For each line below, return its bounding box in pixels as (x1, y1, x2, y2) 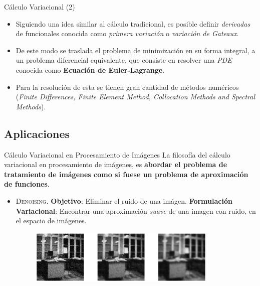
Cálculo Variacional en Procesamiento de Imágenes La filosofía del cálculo (4, 149, 230, 160)
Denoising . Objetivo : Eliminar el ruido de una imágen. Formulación (16, 195, 232, 206)
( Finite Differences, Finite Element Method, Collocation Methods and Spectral (16, 91, 255, 102)
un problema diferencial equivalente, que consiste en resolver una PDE (16, 55, 232, 65)
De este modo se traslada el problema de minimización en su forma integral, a (16, 45, 255, 55)
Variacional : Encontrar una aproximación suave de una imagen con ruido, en (16, 205, 256, 216)
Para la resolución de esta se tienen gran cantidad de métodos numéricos (16, 81, 239, 92)
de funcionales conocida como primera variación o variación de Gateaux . (16, 28, 239, 39)
